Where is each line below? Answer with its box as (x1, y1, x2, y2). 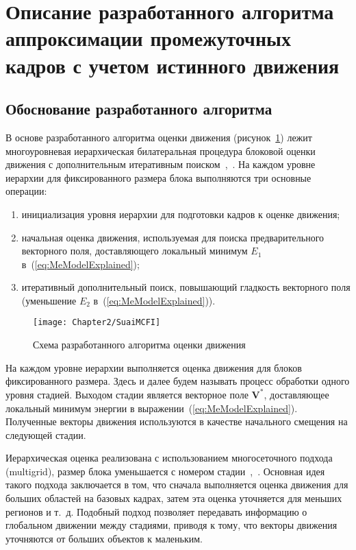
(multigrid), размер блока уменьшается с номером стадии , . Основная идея (5, 464, 325, 478)
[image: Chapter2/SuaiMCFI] (33, 318, 161, 328)
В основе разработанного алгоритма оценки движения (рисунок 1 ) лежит (5, 130, 312, 144)
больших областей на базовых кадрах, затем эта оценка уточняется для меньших (5, 491, 342, 505)
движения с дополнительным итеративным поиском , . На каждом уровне (5, 157, 316, 171)
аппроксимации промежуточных (5, 24, 291, 52)
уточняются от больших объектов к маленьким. (5, 531, 203, 545)
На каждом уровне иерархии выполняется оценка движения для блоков (5, 360, 302, 374)
